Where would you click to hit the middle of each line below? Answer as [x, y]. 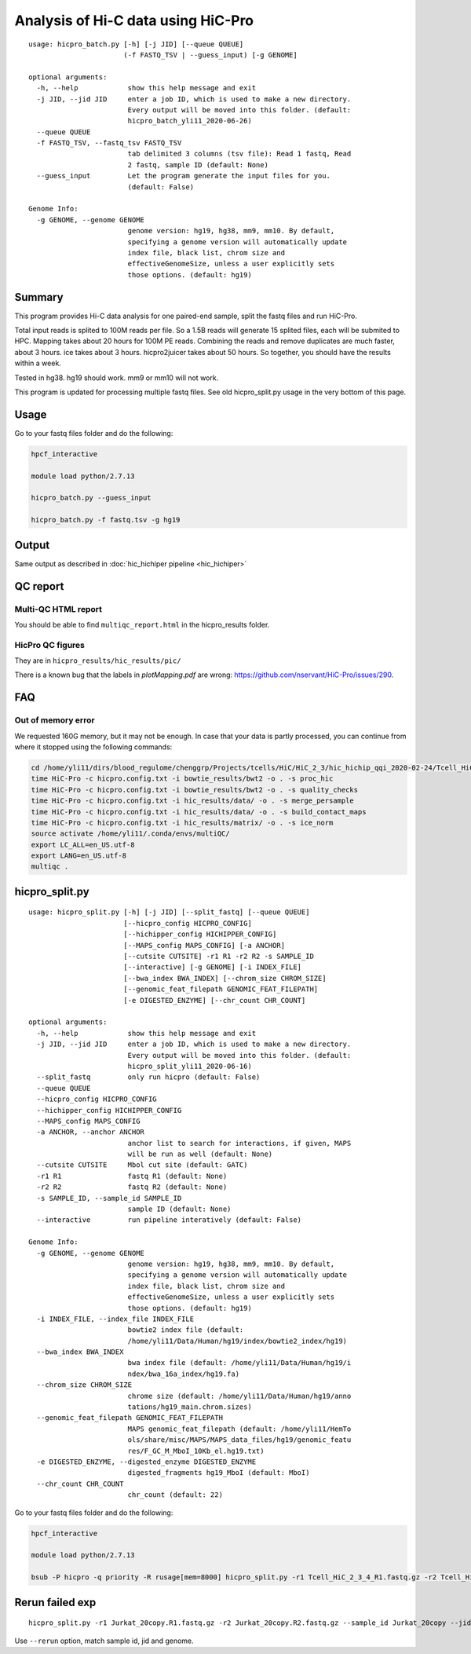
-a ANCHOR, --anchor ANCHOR [91, 1132]
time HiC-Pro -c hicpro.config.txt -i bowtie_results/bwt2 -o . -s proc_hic [182, 779]
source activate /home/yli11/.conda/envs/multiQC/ [131, 834]
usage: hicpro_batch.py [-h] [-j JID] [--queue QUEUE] [136, 44]
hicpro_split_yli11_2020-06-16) [190, 1066]
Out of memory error [55, 720]
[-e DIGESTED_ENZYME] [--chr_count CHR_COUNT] [214, 1000]
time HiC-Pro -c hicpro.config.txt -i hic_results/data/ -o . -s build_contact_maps [199, 812]
